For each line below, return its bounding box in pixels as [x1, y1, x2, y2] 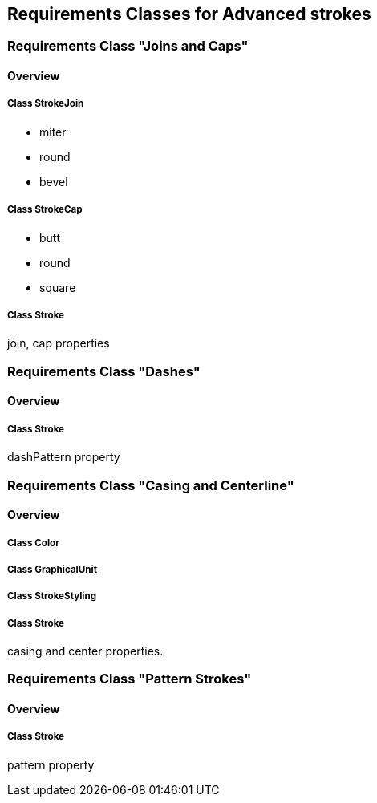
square [39, 280, 76, 294]
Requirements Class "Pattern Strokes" [7, 671, 252, 687]
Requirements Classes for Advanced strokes [7, 4, 371, 24]
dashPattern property [7, 450, 120, 464]
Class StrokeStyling [7, 590, 97, 602]
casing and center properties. [7, 644, 164, 659]
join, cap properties [7, 336, 110, 351]
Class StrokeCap [7, 204, 83, 216]
